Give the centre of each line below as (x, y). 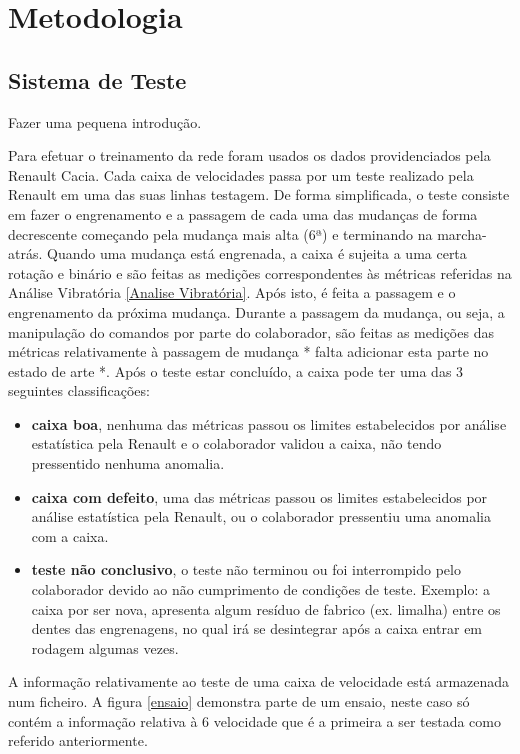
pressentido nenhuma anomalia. (128, 463)
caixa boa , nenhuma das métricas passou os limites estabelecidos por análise (269, 423)
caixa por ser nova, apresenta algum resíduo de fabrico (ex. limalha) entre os (266, 608)
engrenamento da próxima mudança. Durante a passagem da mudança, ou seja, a (256, 311)
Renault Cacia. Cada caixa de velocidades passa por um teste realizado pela (241, 174)
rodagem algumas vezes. (105, 647)
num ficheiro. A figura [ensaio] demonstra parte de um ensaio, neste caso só (239, 701)
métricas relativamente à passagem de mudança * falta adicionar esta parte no (248, 351)
